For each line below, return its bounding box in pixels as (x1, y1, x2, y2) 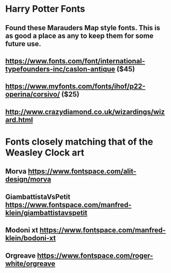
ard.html (5, 116, 33, 124)
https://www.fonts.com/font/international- (5, 57, 145, 65)
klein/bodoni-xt (5, 234, 56, 243)
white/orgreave (5, 259, 56, 268)
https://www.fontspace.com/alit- (28, 167, 137, 176)
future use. (5, 39, 42, 48)
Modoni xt (5, 226, 38, 235)
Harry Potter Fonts (5, 3, 85, 15)
